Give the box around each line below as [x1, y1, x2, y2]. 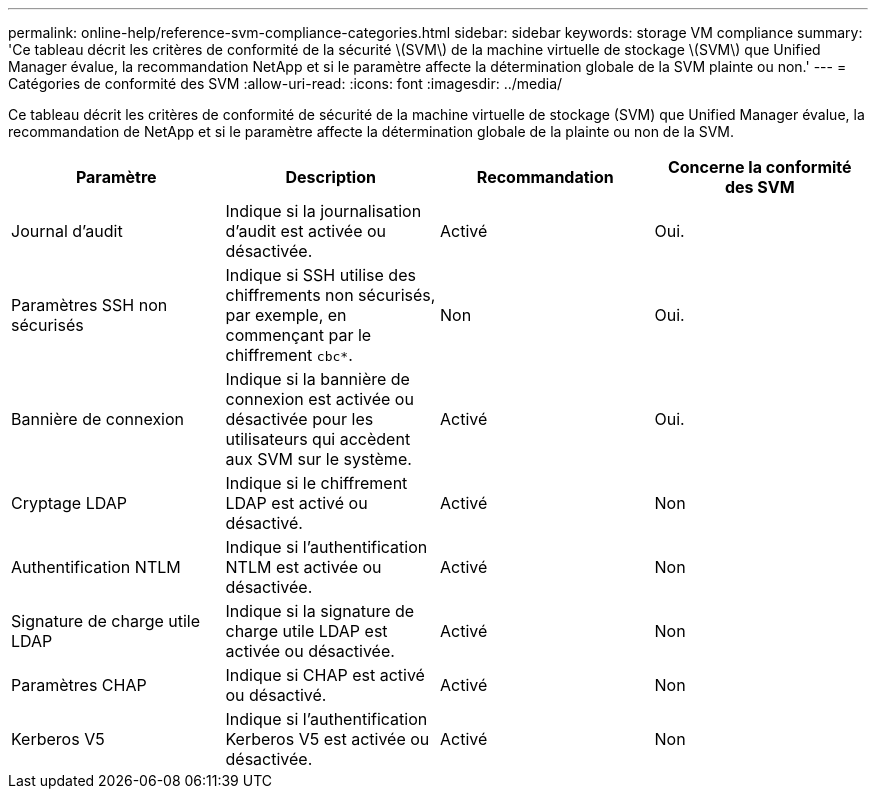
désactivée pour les [225, 409, 374, 429]
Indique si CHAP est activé [225, 665, 425, 685]
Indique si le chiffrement [225, 473, 408, 493]
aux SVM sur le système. [225, 449, 412, 469]
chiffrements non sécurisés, [225, 285, 436, 305]
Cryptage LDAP [11, 493, 127, 513]
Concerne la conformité [667, 157, 852, 177]
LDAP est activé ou [225, 493, 368, 513]
